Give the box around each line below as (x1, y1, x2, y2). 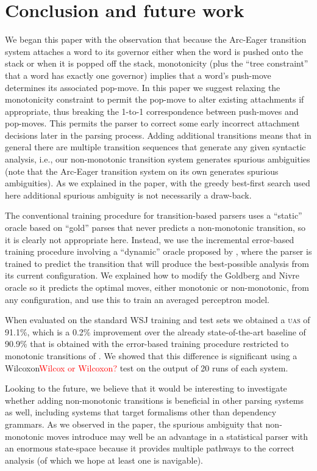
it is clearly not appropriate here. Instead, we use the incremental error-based (5, 233, 294, 246)
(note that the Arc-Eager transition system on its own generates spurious (5, 164, 279, 177)
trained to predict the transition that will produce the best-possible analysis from (5, 257, 309, 269)
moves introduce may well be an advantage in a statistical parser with (46, 429, 308, 442)
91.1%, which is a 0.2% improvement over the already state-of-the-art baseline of (5, 325, 306, 338)
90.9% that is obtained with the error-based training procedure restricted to (5, 337, 289, 350)
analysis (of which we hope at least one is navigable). (5, 453, 204, 466)
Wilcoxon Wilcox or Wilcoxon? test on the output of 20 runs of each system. (5, 361, 288, 374)
